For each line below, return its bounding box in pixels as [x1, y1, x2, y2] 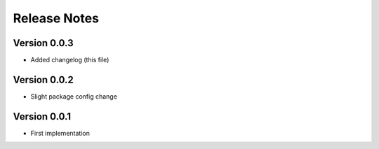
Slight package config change [30, 92, 117, 101]
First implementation [30, 129, 91, 137]
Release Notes [13, 10, 100, 26]
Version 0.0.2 [13, 73, 74, 85]
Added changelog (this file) [30, 56, 109, 64]
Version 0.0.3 [13, 37, 74, 49]
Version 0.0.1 [13, 111, 72, 122]
